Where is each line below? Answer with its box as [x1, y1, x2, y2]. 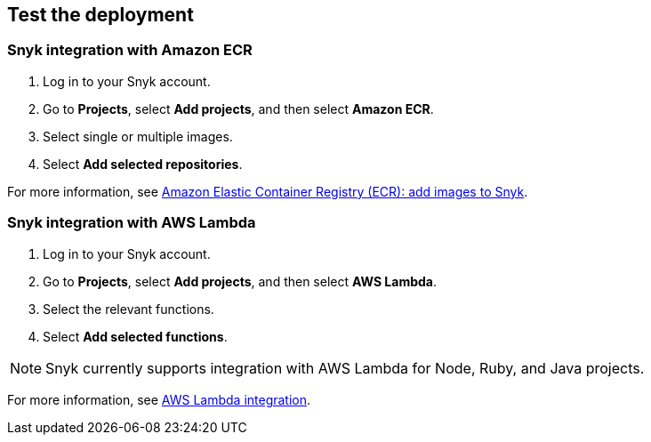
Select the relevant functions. [43, 301, 214, 317]
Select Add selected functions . [43, 328, 228, 344]
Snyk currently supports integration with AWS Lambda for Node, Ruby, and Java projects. [45, 358, 645, 377]
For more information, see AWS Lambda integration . [7, 391, 311, 407]
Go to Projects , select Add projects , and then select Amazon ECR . [43, 100, 434, 117]
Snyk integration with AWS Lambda [7, 213, 256, 232]
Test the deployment [7, 4, 194, 26]
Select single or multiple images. [43, 128, 233, 144]
